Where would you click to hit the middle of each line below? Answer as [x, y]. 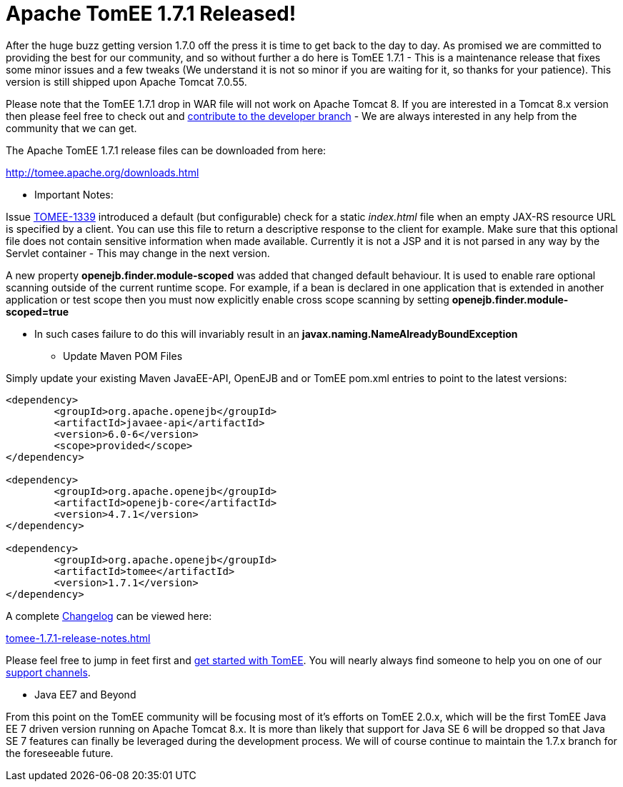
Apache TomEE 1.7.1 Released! [151, 14]
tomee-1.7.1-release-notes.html [78, 638]
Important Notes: [74, 194]
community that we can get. [71, 128]
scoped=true [38, 311]
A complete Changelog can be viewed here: [109, 616]
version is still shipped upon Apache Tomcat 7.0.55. [126, 81]
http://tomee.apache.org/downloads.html [103, 172]
